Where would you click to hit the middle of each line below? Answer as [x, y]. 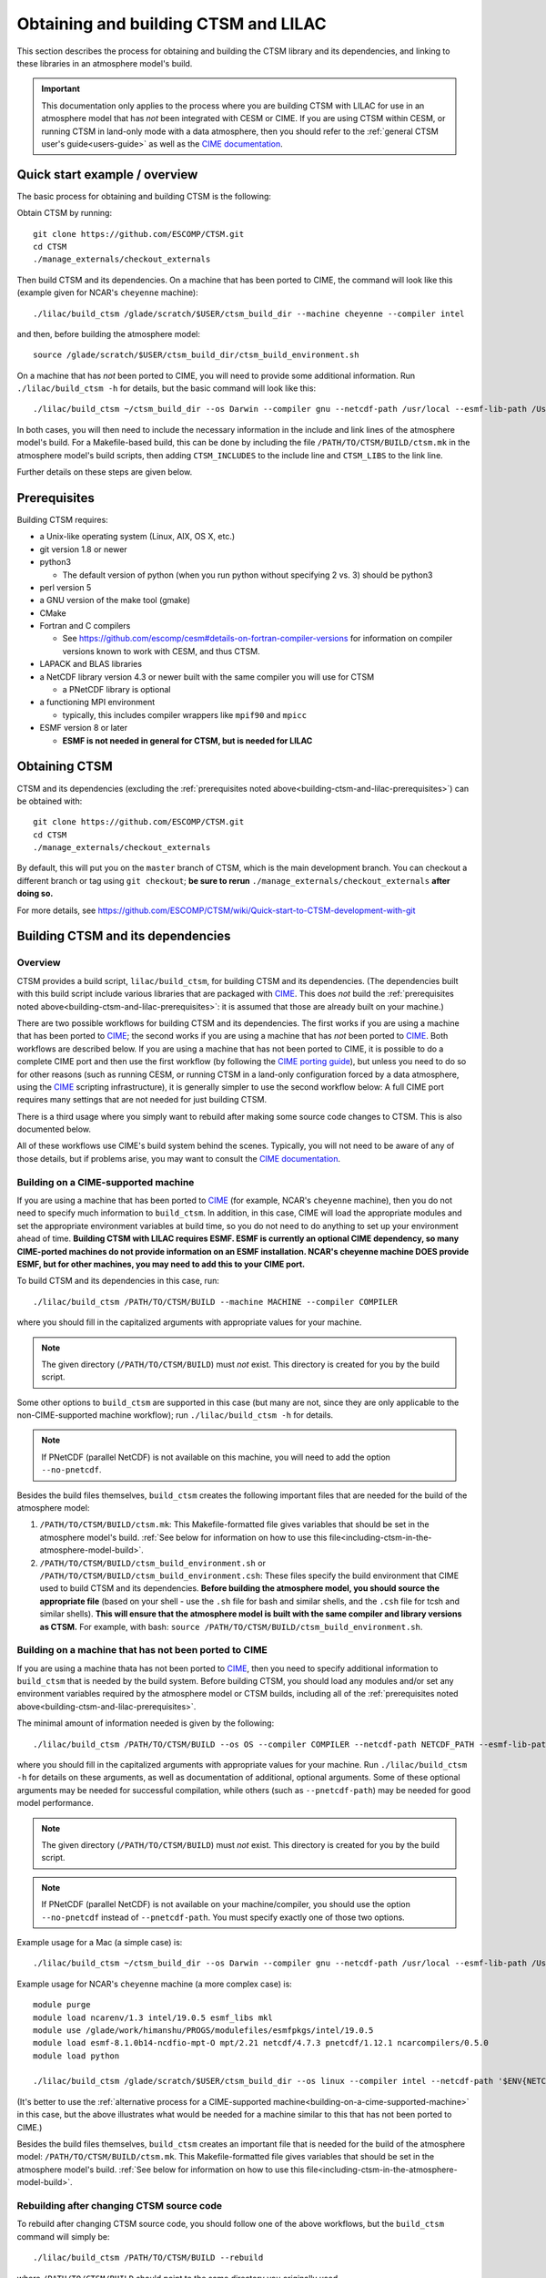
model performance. [56, 1803]
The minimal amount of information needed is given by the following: [146, 1723]
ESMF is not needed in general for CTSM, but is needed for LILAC [187, 740]
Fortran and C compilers [85, 626]
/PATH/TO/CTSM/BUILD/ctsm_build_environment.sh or [152, 1563]
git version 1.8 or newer [83, 549]
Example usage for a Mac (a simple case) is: [100, 1942]
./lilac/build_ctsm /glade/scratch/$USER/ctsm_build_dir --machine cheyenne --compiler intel [249, 313]
